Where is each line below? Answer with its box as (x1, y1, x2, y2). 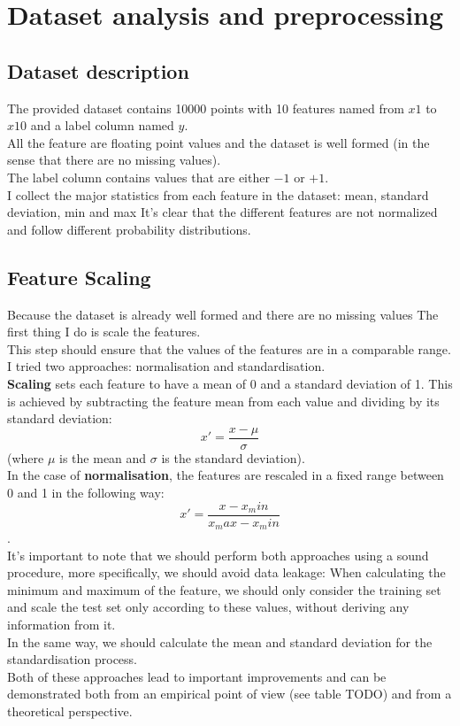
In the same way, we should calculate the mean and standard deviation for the (7, 632, 433, 651)
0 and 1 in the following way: (7, 483, 165, 501)
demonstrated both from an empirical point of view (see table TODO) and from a (7, 684, 452, 703)
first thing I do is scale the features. (7, 322, 201, 341)
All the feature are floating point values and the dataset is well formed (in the (7, 133, 430, 151)
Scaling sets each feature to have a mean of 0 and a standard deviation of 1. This (7, 374, 453, 392)
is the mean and (59, 448, 147, 467)
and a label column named (30, 116, 174, 135)
